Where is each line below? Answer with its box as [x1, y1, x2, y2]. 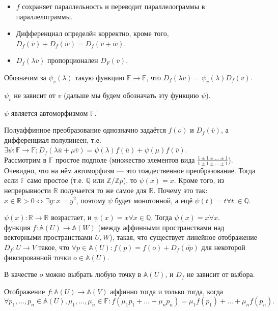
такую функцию [75, 72, 125, 82]
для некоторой [201, 241, 245, 252]
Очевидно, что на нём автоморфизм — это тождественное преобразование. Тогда [4, 165, 256, 175]
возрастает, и [51, 212, 92, 223]
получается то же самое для [60, 184, 147, 195]
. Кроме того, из [174, 175, 225, 185]
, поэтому [76, 195, 106, 205]
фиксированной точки [4, 252, 71, 262]
